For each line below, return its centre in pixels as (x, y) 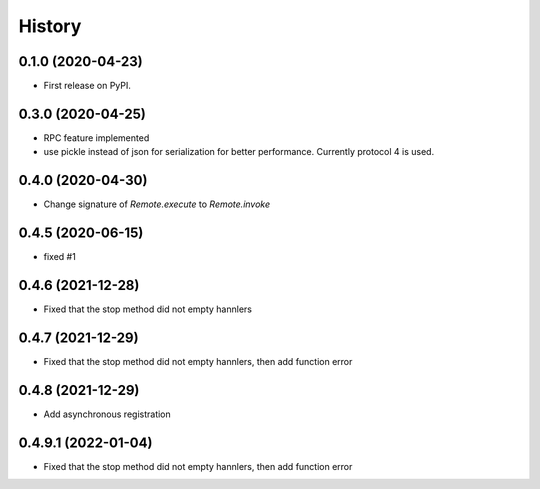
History (50, 26)
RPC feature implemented (96, 137)
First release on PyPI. (87, 86)
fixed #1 (60, 257)
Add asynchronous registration (107, 414)
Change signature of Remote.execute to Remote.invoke (157, 204)
